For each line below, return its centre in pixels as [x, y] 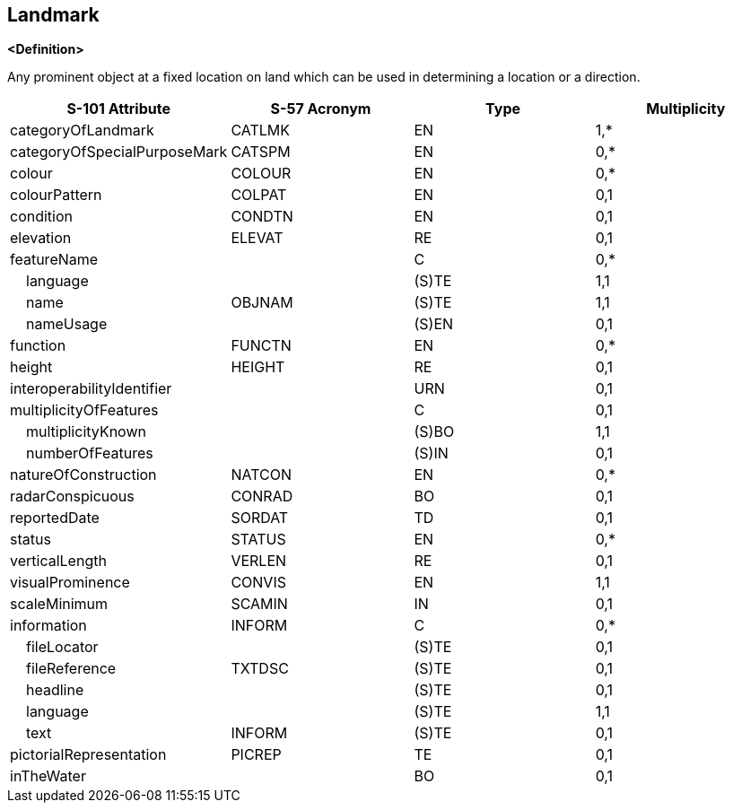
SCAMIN [259, 604]
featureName [54, 260]
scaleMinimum [59, 604]
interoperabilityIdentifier [91, 389]
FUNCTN [261, 346]
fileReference [71, 669]
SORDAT [260, 518]
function [38, 346]
